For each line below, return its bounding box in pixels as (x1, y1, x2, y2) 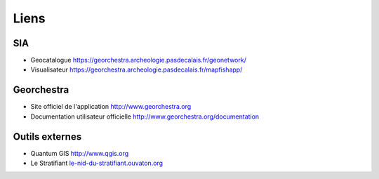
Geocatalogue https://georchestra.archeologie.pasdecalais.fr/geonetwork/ (30, 56, 247, 65)
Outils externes (13, 131, 82, 142)
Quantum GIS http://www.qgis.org (30, 149, 129, 157)
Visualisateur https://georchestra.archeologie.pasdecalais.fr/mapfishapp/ (30, 65, 243, 74)
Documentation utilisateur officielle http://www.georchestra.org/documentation (30, 112, 260, 121)
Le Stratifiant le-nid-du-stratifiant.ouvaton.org (30, 159, 164, 168)
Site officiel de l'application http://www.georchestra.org (30, 102, 192, 111)
